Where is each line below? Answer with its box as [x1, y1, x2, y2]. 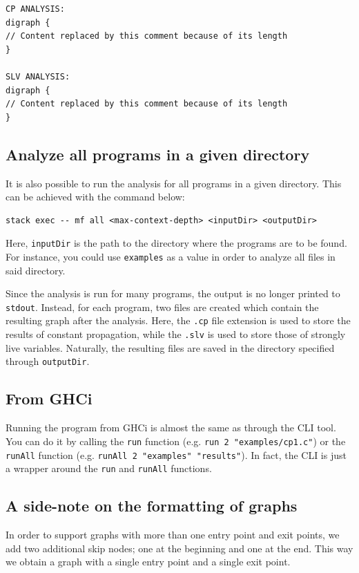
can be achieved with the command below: [6, 189, 185, 204]
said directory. [6, 263, 66, 277]
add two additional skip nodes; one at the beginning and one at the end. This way [6, 541, 353, 555]
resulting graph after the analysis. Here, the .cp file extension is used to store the [6, 313, 351, 328]
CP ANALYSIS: [6, 4, 65, 14]
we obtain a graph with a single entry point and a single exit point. [6, 554, 291, 569]
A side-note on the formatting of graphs [6, 495, 298, 516]
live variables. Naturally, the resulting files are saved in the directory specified [6, 340, 335, 355]
